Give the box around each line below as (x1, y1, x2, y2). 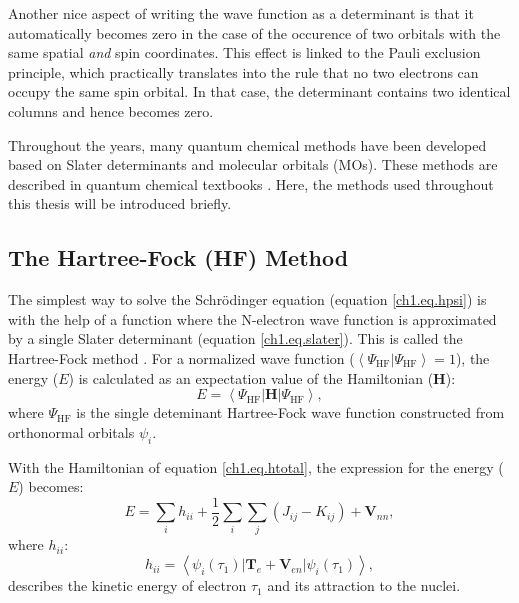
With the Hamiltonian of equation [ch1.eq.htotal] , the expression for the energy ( (8, 456, 504, 477)
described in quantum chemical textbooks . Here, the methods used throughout (8, 173, 494, 194)
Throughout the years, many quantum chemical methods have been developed (8, 134, 487, 155)
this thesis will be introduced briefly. (8, 193, 232, 214)
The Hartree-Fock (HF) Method (8, 242, 349, 273)
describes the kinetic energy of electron (8, 575, 247, 596)
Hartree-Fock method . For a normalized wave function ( (8, 347, 355, 368)
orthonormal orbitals (8, 421, 135, 442)
